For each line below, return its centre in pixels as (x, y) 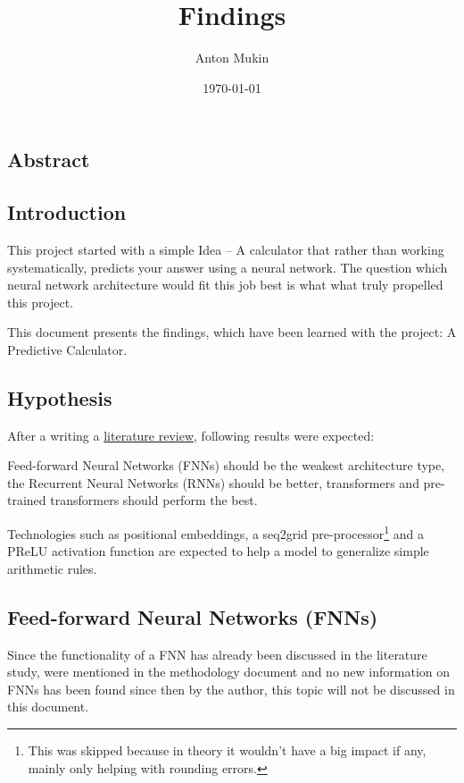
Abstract (49, 160)
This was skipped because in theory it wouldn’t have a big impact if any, (227, 750)
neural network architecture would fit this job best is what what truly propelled (225, 285)
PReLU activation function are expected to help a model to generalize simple (218, 551)
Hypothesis (60, 397)
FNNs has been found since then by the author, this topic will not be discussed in (231, 689)
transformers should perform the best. (154, 500)
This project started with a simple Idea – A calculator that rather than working (226, 249)
